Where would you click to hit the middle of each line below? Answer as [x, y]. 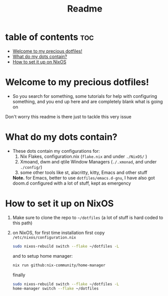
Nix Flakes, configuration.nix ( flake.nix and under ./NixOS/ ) [83, 156]
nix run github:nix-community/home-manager [59, 265]
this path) [22, 223]
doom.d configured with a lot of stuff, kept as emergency [72, 183]
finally [19, 275]
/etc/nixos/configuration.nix [44, 238]
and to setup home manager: [43, 256]
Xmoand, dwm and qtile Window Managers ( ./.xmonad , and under [88, 161]
